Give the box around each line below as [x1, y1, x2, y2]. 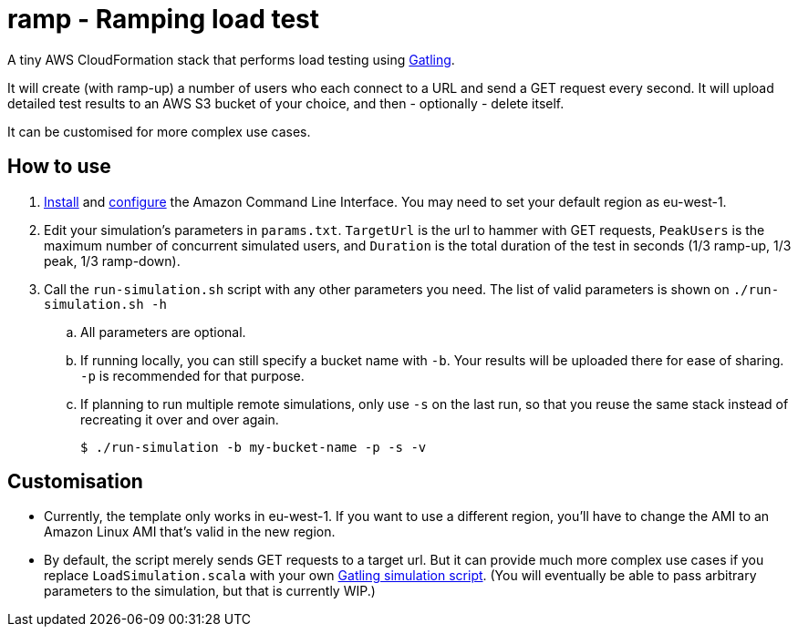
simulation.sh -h [44, 296, 167, 312]
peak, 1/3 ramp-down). [44, 252, 181, 269]
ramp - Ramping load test [7, 4, 320, 35]
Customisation [7, 470, 143, 494]
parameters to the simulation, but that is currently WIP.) [44, 583, 376, 599]
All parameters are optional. [80, 323, 246, 340]
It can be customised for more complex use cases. [7, 123, 311, 139]
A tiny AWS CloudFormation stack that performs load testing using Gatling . [7, 51, 455, 67]
